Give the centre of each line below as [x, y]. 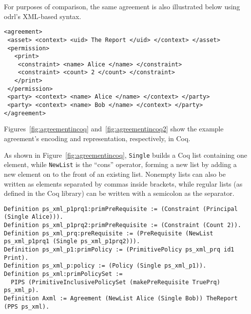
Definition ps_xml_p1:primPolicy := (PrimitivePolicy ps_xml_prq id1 [119, 249]
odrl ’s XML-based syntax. [43, 16]
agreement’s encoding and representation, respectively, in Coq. [97, 138]
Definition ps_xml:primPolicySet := [63, 274]
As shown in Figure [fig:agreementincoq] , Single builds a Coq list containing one [125, 155]
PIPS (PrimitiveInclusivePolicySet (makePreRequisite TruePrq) [116, 282]
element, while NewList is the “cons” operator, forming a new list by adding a [120, 164]
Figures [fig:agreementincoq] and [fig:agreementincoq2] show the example [114, 129]
